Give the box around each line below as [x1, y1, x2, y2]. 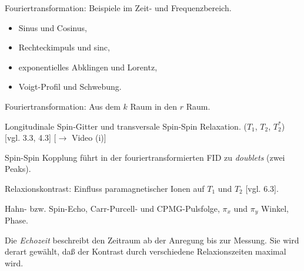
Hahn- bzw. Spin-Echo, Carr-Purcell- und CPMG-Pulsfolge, [5, 202, 220, 214]
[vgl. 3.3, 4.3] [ [5, 131, 56, 144]
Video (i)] [71, 131, 106, 144]
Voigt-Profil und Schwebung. [18, 80, 122, 93]
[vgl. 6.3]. [245, 182, 279, 194]
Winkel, [260, 202, 289, 214]
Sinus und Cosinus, [18, 21, 87, 33]
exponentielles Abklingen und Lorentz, [18, 60, 158, 73]
